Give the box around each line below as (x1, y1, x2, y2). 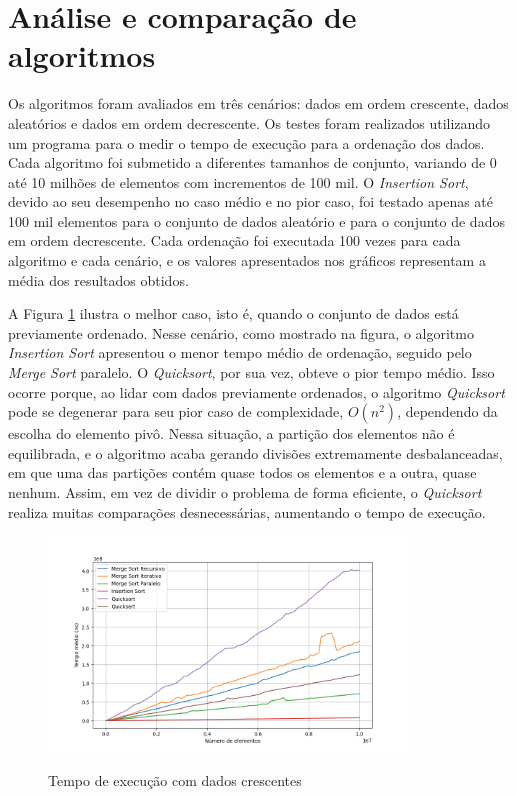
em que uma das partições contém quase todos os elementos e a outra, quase (8, 462, 477, 483)
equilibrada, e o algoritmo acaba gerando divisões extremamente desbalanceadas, (8, 442, 503, 463)
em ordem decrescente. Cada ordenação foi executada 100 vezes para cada (8, 230, 461, 251)
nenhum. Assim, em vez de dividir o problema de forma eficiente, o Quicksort (8, 482, 482, 502)
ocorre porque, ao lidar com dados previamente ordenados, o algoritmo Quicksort (8, 381, 505, 402)
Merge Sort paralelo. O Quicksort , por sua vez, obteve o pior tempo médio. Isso (8, 362, 495, 383)
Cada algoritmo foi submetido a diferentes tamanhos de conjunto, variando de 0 (8, 152, 497, 173)
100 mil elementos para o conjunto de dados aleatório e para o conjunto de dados (8, 210, 505, 231)
